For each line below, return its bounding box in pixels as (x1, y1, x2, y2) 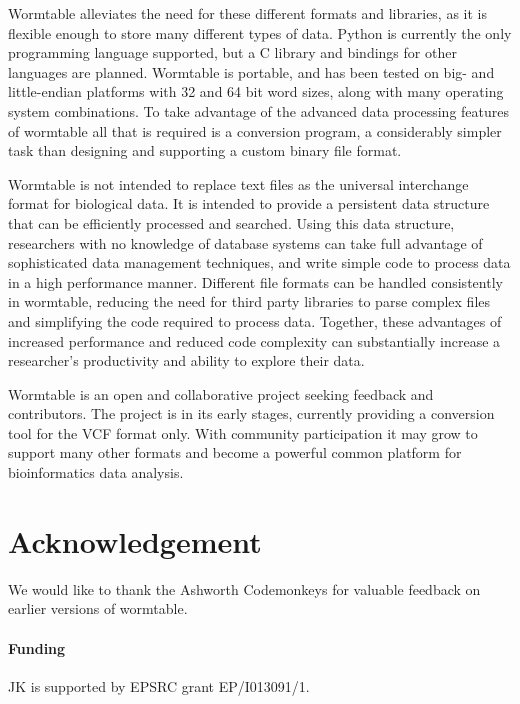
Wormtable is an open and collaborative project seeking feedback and (8, 383, 434, 404)
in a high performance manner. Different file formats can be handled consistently (8, 271, 503, 292)
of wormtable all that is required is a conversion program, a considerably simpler (8, 120, 502, 141)
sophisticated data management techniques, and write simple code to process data (8, 252, 511, 273)
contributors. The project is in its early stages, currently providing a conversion (8, 403, 495, 424)
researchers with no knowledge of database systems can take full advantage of (8, 232, 483, 253)
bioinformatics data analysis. (8, 462, 184, 483)
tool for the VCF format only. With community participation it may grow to (8, 422, 478, 443)
